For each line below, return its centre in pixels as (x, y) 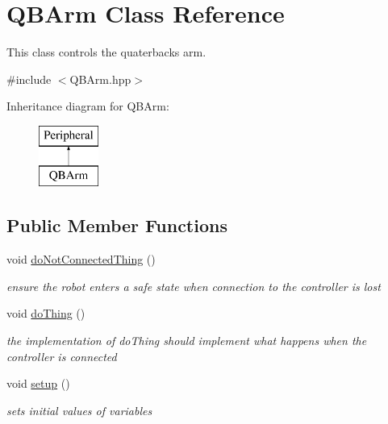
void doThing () (46, 313)
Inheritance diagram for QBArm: (88, 106)
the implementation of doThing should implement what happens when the (187, 341)
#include (29, 79)
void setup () (38, 383)
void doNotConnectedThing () (81, 259)
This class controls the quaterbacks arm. (106, 52)
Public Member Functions (117, 225)
